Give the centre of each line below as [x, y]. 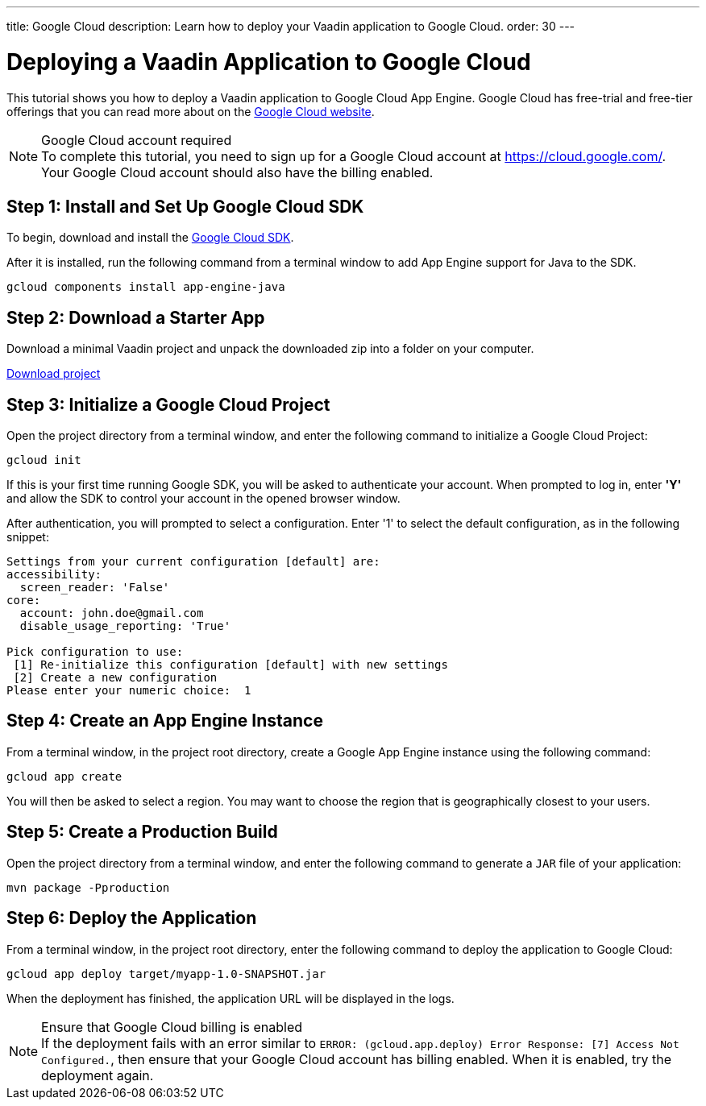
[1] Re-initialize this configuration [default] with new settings [230, 665]
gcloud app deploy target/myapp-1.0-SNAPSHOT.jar [166, 973]
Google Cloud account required [137, 140]
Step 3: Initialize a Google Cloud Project [168, 404]
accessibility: [54, 575]
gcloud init [44, 460]
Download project [54, 374]
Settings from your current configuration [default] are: [193, 562]
